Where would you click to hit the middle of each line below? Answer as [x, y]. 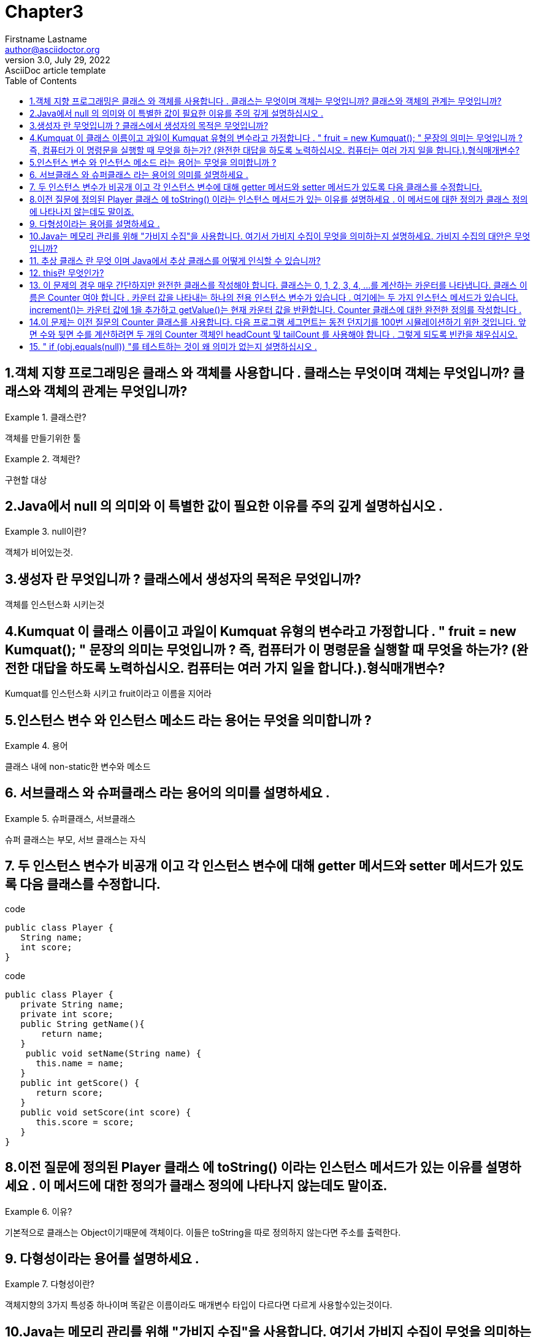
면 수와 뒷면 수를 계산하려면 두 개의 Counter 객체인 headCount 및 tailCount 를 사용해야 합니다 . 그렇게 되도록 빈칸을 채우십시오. [274, 334]
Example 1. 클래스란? [46, 417]
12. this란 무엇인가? [67, 273]
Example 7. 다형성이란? [50, 1284]
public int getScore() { [80, 1083]
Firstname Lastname [46, 39]
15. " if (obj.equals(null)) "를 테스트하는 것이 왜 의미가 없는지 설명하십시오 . [173, 346]
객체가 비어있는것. [39, 552]
